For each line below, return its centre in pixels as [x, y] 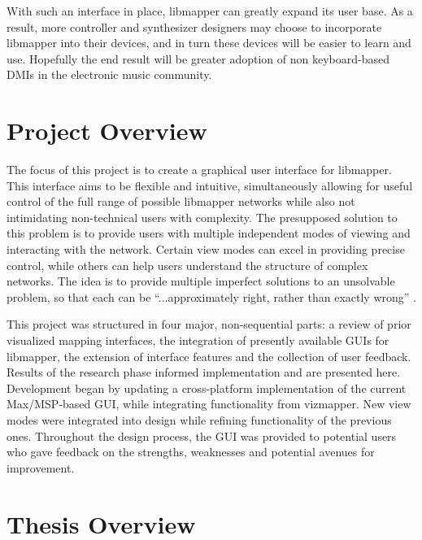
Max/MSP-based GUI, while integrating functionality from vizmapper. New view [209, 404]
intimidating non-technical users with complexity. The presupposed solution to [202, 217]
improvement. [41, 467]
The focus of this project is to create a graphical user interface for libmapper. [199, 170]
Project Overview [107, 131]
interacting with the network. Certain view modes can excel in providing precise [206, 249]
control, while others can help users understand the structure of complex [187, 265]
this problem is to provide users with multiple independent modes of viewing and [209, 233]
